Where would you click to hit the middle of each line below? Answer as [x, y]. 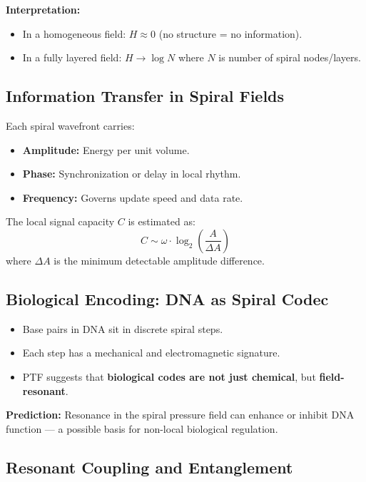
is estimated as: [162, 221]
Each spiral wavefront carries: [70, 125]
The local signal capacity [60, 221]
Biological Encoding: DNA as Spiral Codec [167, 298]
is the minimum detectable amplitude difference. [159, 260]
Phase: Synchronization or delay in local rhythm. [132, 174]
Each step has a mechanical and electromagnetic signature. [151, 353]
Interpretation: [43, 9]
